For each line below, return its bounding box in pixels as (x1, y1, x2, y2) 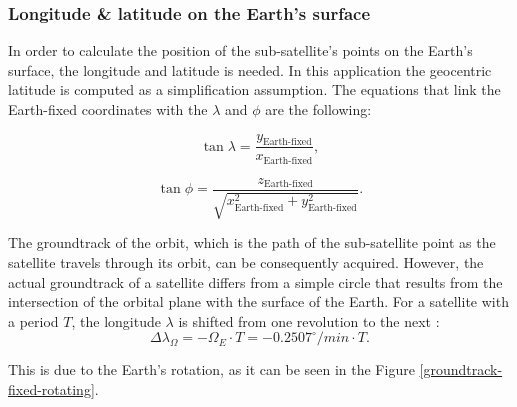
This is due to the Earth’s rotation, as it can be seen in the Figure (8, 359, 415, 380)
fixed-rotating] (8, 378, 95, 399)
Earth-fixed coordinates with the (8, 99, 208, 119)
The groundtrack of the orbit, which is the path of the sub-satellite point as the (8, 232, 496, 253)
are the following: (265, 99, 372, 119)
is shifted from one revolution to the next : (178, 310, 440, 331)
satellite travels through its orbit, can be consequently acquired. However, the (8, 251, 484, 272)
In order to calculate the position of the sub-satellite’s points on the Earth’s (8, 40, 473, 61)
